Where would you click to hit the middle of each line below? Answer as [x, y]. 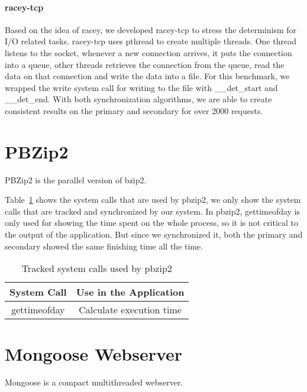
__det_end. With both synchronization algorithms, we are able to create [138, 99]
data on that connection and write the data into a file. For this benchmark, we [147, 76]
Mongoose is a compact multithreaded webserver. [94, 382]
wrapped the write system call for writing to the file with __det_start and [141, 87]
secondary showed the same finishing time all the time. [104, 246]
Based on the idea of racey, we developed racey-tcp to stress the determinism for [151, 29]
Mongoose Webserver [94, 354]
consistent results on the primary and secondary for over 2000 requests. [134, 110]
